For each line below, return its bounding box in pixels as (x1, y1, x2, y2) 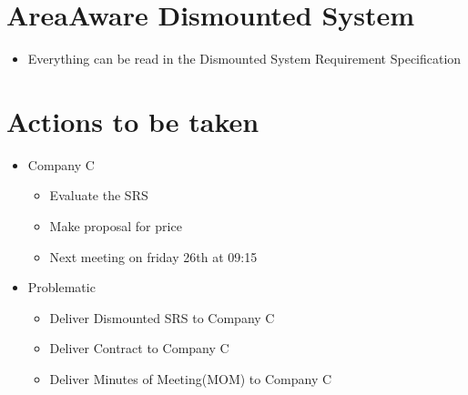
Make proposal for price (49, 217, 182, 236)
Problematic (27, 278, 96, 297)
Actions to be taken (6, 102, 259, 139)
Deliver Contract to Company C (49, 339, 229, 358)
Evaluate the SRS (49, 186, 148, 205)
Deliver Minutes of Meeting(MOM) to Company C (49, 370, 332, 388)
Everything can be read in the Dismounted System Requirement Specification (27, 49, 462, 68)
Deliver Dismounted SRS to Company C (49, 308, 275, 327)
